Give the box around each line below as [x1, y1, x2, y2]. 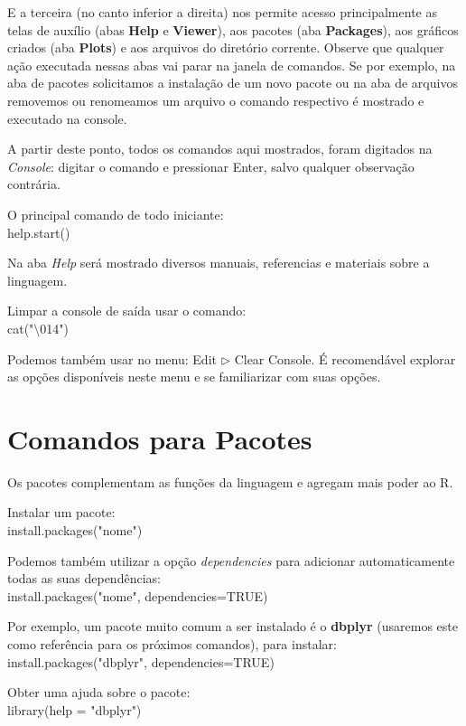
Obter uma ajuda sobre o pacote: [7, 683, 191, 702]
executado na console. [7, 108, 127, 127]
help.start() [7, 222, 70, 241]
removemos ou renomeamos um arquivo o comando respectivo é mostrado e [7, 90, 424, 109]
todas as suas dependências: [7, 569, 161, 588]
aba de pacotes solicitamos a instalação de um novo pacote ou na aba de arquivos [7, 73, 458, 92]
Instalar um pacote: [7, 503, 116, 522]
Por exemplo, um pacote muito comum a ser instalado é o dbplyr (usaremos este [7, 617, 458, 636]
